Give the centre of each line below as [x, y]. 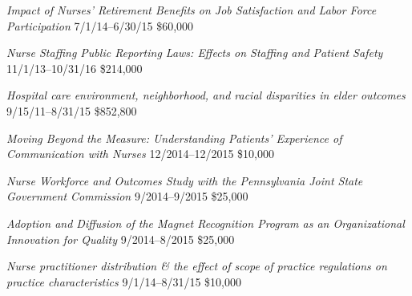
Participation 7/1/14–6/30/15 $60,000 [100, 25]
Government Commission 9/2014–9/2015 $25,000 [127, 196]
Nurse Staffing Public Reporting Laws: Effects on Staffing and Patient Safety [195, 53]
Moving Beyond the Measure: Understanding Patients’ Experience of [174, 138]
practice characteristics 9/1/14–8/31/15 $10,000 [124, 281]
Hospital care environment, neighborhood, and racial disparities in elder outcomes [206, 95]
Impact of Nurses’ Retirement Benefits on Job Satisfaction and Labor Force [192, 10]
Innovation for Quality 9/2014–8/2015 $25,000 [121, 239]
